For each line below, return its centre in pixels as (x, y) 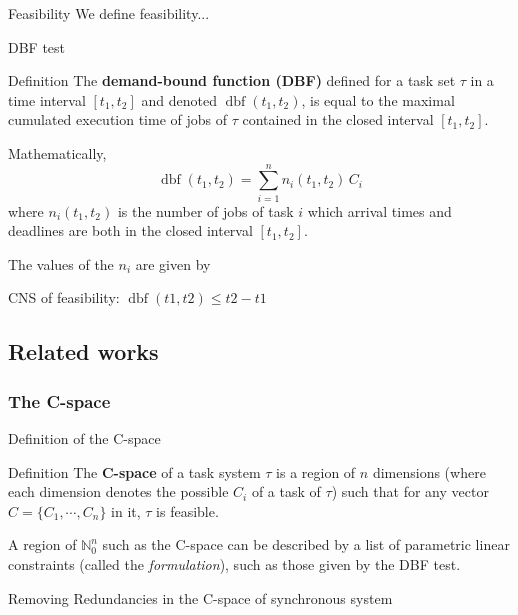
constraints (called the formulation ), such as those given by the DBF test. (234, 564)
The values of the (61, 263)
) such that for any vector (410, 491)
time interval (47, 99)
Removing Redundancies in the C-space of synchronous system (200, 597)
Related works (83, 351)
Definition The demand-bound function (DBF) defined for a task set (232, 80)
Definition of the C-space (84, 438)
